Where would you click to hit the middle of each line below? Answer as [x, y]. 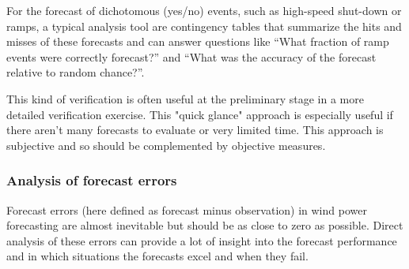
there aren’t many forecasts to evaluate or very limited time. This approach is [195, 130]
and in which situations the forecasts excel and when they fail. [157, 256]
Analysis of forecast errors [92, 180]
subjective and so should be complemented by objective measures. [166, 145]
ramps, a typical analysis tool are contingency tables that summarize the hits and [204, 26]
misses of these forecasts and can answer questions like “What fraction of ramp [198, 41]
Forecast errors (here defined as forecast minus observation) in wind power [187, 209]
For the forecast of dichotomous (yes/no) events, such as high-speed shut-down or [204, 10]
